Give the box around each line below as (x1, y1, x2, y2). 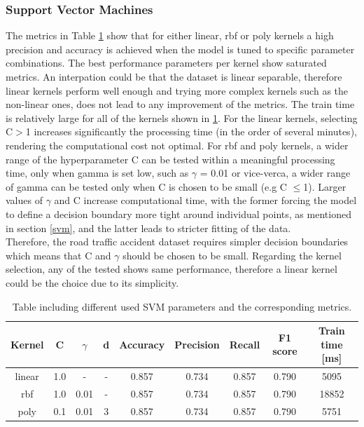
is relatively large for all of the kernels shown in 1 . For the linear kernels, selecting (6, 110, 358, 125)
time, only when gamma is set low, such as (6, 165, 189, 180)
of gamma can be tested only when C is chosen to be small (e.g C (6, 179, 287, 194)
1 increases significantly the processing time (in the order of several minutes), (25, 124, 357, 139)
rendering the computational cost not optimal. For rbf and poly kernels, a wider (6, 137, 349, 152)
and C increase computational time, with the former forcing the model (54, 193, 357, 208)
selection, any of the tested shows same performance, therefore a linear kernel (6, 262, 337, 276)
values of (6, 193, 43, 208)
